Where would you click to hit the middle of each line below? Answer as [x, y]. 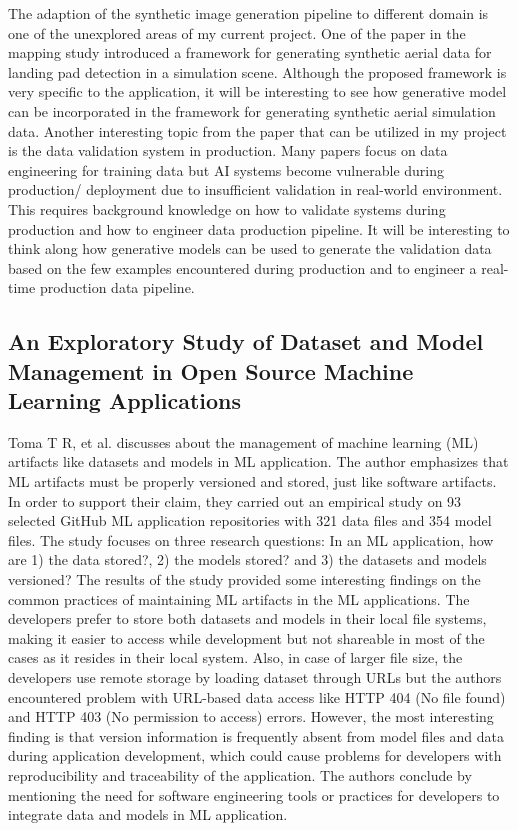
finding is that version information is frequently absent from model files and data [256, 735]
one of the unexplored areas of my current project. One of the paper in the [237, 32]
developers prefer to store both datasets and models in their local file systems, [247, 618]
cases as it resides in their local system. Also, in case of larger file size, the [235, 657]
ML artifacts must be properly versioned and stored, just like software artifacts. [252, 481]
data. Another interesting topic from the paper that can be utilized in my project [257, 130]
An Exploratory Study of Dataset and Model [246, 341]
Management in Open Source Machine [211, 370]
